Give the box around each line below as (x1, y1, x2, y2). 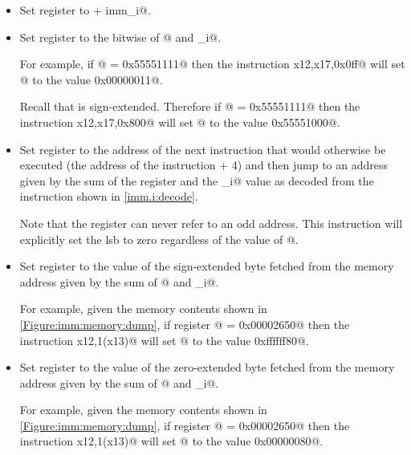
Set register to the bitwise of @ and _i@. (19, 28, 222, 45)
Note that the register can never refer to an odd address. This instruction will (19, 214, 403, 231)
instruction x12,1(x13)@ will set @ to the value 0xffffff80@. (19, 331, 309, 348)
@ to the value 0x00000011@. (19, 71, 163, 87)
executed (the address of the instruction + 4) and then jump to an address (19, 156, 389, 173)
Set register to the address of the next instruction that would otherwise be (19, 140, 386, 157)
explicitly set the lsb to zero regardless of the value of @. (19, 230, 299, 247)
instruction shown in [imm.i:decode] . (19, 188, 198, 205)
